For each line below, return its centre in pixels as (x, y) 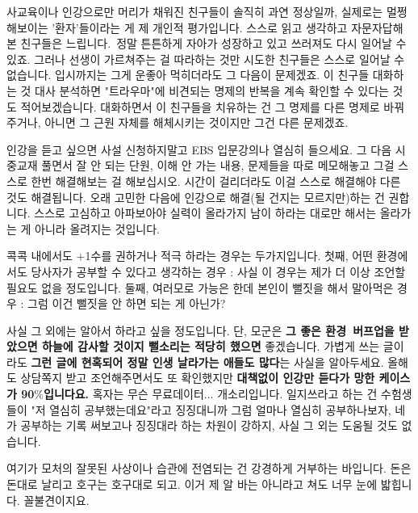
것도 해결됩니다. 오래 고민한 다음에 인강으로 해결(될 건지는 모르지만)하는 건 (196, 197)
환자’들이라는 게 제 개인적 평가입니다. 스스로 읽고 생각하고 (201, 27)
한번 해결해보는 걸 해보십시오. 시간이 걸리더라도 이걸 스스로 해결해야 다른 (216, 181)
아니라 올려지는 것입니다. (97, 228)
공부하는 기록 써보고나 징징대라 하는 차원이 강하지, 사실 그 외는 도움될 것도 (209, 425)
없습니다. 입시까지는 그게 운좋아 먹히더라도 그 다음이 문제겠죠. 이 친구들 (188, 75)
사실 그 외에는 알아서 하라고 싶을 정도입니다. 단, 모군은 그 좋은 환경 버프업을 (201, 330)
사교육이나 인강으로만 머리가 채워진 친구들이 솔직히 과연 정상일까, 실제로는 (195, 11)
